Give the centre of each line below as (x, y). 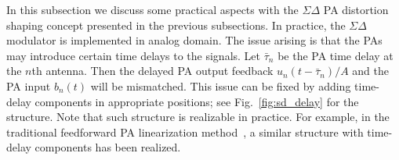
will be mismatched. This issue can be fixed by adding (221, 85)
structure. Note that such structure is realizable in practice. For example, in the (198, 117)
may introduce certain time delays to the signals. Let (134, 55)
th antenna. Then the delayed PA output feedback (152, 71)
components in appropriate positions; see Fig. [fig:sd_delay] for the (197, 101)
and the (370, 71)
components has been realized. (108, 147)
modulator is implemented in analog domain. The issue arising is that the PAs (194, 40)
